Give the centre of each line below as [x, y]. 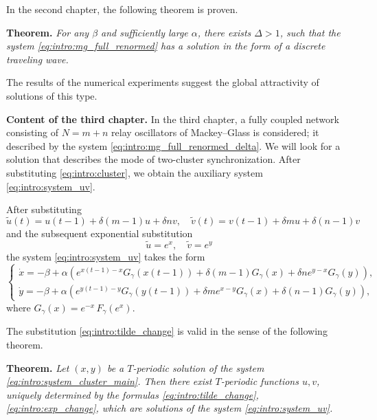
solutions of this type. [52, 95]
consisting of [32, 132]
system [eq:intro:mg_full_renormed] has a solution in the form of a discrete [166, 46]
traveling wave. [37, 59]
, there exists [224, 32]
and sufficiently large [145, 32]
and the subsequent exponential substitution [100, 233]
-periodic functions [260, 381]
